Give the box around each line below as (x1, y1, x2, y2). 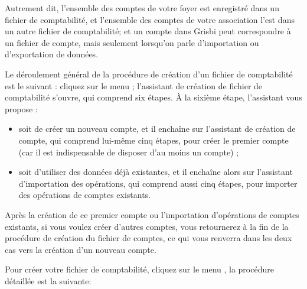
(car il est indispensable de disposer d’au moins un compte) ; (18, 145, 239, 158)
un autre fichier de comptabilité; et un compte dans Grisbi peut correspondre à (5, 25, 291, 37)
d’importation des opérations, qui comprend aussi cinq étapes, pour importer (18, 177, 298, 189)
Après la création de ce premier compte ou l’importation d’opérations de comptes (5, 208, 299, 220)
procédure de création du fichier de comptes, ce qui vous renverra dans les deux (5, 232, 292, 244)
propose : (5, 102, 38, 115)
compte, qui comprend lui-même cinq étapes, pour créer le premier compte (18, 134, 289, 146)
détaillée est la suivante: (5, 274, 92, 287)
